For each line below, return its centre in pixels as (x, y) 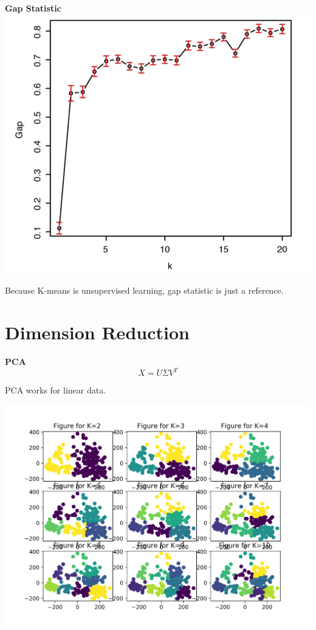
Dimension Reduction (97, 332)
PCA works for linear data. (56, 390)
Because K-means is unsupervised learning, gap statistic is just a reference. (144, 290)
